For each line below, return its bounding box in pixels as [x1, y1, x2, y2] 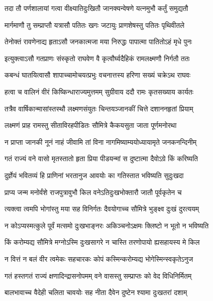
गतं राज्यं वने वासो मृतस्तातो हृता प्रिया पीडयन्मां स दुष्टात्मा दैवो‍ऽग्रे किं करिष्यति [4, 153, 198, 164]
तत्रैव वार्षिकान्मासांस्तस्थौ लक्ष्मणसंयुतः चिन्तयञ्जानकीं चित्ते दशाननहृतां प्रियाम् [4, 103, 194, 113]
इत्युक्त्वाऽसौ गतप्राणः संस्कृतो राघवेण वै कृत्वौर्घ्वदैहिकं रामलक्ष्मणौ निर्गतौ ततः [4, 53, 190, 63]
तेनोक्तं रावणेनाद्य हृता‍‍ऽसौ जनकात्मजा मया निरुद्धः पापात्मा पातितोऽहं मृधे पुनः [4, 36, 192, 47]
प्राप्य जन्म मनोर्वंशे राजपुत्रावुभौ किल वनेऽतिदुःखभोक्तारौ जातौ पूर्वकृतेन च [4, 187, 182, 197]
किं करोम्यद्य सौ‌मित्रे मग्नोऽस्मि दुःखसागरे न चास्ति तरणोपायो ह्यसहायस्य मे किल [4, 237, 200, 247]
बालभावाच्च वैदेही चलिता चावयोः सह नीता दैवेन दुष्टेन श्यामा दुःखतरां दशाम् [4, 287, 187, 298]
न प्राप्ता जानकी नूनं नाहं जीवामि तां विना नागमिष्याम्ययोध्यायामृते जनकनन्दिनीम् [4, 136, 197, 147]
